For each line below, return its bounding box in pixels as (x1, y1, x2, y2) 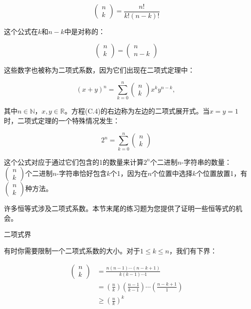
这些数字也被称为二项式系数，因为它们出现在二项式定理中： (4, 64, 195, 75)
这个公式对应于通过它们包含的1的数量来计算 (4, 156, 143, 167)
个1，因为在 (110, 168, 148, 178)
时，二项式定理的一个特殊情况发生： (4, 115, 120, 125)
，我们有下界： (169, 246, 217, 256)
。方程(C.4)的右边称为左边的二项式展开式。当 (64, 106, 210, 116)
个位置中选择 (151, 168, 193, 178)
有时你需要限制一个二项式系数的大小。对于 (4, 246, 140, 256)
